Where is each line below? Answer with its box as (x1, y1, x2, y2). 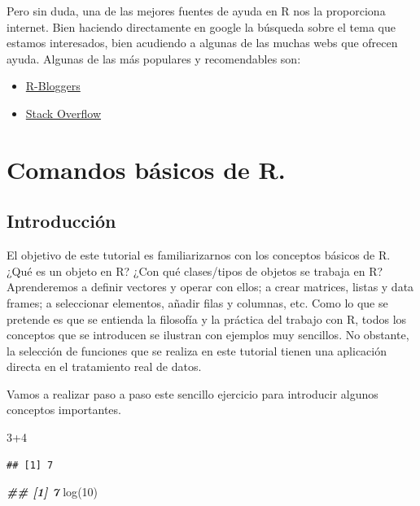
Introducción (7, 208, 116, 233)
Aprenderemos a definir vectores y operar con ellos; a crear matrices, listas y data (7, 278, 414, 295)
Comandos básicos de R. (7, 152, 286, 185)
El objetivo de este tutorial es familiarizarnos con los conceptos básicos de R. (7, 246, 391, 264)
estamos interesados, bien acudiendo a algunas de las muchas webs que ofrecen (7, 34, 398, 51)
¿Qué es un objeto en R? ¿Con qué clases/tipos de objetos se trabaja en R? (7, 262, 383, 279)
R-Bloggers (25, 77, 81, 94)
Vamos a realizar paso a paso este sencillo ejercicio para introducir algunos (7, 385, 378, 402)
